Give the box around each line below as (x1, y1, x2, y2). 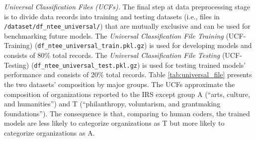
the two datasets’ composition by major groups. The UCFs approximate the (4, 79, 235, 89)
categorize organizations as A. (4, 127, 95, 138)
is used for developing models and (149, 40, 252, 50)
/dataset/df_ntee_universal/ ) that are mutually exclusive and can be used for (4, 21, 251, 31)
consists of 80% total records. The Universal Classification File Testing (4, 50, 220, 60)
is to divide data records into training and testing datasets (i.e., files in (4, 11, 220, 21)
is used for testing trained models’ (142, 59, 246, 70)
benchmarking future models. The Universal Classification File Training (4, 30, 224, 41)
